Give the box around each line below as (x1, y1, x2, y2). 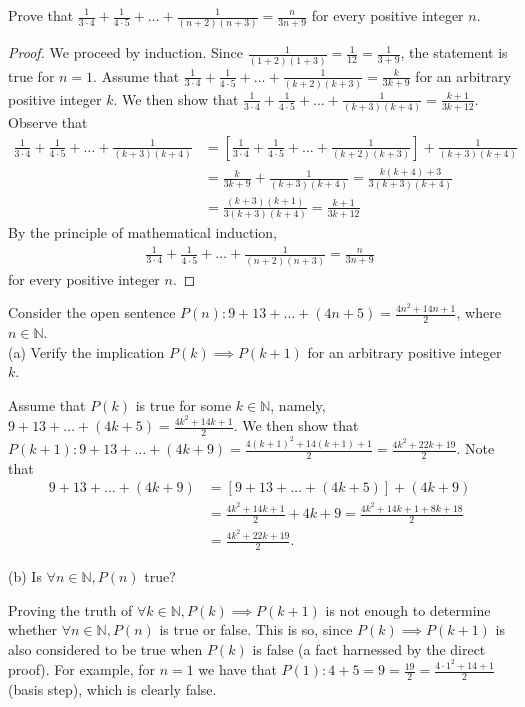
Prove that (8, 5, 74, 25)
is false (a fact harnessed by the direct (252, 638, 486, 659)
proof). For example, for (8, 659, 155, 680)
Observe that (8, 112, 88, 133)
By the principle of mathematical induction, (8, 222, 277, 243)
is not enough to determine (325, 599, 491, 620)
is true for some (135, 394, 232, 415)
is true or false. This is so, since (159, 619, 353, 640)
